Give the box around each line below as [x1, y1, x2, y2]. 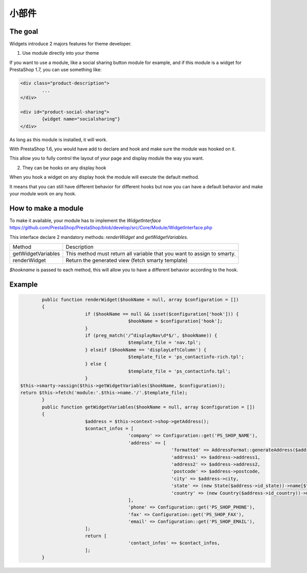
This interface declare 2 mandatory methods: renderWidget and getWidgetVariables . [9, 234, 189, 240]
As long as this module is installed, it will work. [9, 136, 107, 143]
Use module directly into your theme [22, 50, 99, 56]
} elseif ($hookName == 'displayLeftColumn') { [84, 347, 207, 352]
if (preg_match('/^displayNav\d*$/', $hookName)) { [84, 333, 217, 338]
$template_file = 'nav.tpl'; [128, 340, 202, 345]
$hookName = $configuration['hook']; [128, 318, 223, 324]
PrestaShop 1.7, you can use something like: [9, 67, 102, 73]
